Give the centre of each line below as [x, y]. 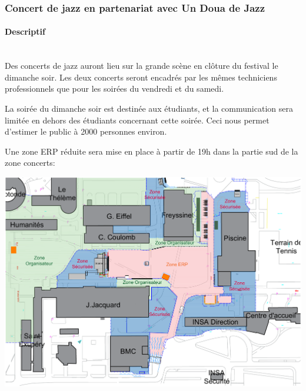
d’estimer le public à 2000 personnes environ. [86, 131]
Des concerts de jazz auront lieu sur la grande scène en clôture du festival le [142, 66]
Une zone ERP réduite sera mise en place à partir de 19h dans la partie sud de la [152, 151]
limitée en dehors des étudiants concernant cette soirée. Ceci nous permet [137, 120]
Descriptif [25, 31]
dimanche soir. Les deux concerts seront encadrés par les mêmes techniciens [141, 77]
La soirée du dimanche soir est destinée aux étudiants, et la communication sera [149, 108]
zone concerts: [30, 163]
